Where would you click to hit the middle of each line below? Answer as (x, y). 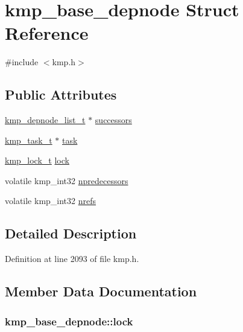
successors (113, 120)
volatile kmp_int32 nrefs (51, 201)
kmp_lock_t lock (37, 160)
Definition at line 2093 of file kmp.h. (72, 259)
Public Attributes (61, 94)
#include (22, 62)
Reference (47, 33)
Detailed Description (71, 233)
